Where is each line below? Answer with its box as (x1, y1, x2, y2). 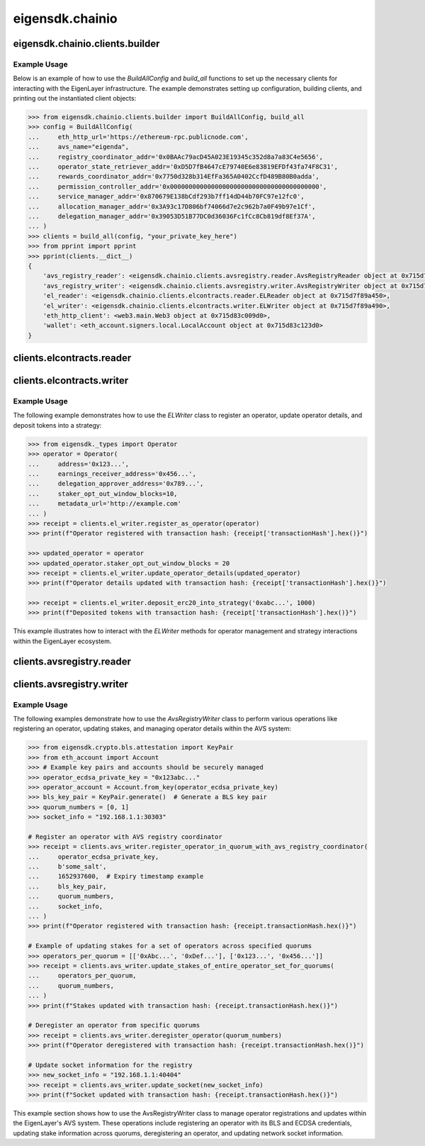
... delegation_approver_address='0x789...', (28, 479, 204, 488)
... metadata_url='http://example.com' (28, 500, 182, 508)
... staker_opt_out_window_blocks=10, (28, 489, 178, 498)
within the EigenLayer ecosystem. (13, 637, 112, 645)
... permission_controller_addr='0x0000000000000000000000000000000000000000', (28, 182, 327, 191)
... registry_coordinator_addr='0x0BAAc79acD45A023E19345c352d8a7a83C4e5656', (28, 152, 324, 161)
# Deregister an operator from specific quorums (28, 1021, 200, 1030)
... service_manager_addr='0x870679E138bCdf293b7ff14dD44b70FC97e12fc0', (28, 192, 305, 201)
